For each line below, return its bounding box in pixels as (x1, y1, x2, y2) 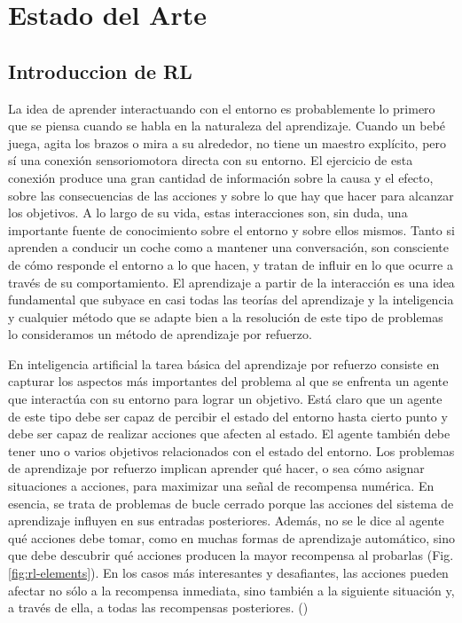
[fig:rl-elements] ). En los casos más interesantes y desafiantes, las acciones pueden (8, 564, 449, 582)
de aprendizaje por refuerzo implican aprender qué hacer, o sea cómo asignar (8, 459, 425, 477)
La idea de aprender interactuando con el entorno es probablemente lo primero (8, 99, 435, 117)
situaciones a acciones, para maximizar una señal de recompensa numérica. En (8, 477, 435, 495)
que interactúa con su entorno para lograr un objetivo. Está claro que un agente (8, 390, 442, 408)
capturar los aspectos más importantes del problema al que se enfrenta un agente (8, 372, 449, 390)
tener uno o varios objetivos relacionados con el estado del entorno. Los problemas (8, 441, 455, 460)
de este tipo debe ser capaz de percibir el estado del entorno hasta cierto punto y (8, 406, 448, 425)
